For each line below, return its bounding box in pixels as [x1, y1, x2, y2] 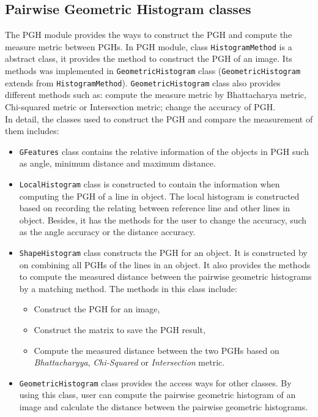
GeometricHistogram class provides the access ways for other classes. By [19, 376, 292, 389]
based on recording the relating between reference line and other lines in [19, 201, 290, 214]
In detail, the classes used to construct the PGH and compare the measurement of [5, 112, 313, 125]
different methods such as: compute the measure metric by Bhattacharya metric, [5, 88, 306, 101]
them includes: [5, 124, 59, 137]
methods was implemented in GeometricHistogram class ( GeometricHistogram [5, 64, 301, 77]
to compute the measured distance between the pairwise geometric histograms [19, 270, 312, 283]
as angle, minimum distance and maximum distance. [19, 157, 216, 170]
